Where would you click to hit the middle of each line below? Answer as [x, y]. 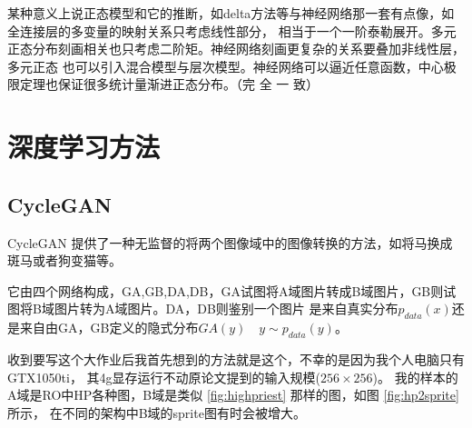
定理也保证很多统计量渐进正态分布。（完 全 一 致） [169, 84]
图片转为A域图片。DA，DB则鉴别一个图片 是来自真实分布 [226, 309]
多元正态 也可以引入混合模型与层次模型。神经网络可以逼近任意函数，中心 [226, 66]
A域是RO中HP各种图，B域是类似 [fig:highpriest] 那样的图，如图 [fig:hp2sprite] [233, 395]
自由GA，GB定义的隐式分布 [115, 328]
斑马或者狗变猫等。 [64, 260]
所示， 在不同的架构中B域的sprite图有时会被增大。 [157, 412]
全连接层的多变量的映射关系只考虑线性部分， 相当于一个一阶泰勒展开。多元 [232, 30]
